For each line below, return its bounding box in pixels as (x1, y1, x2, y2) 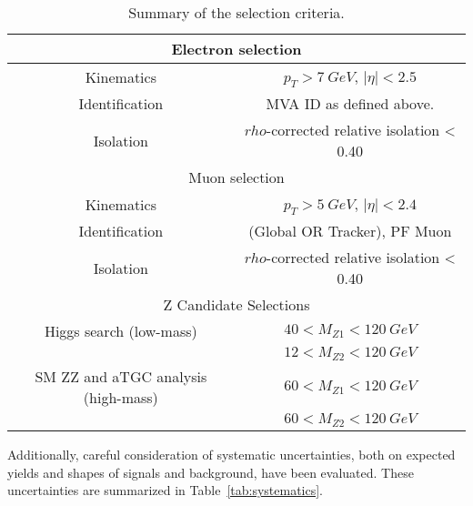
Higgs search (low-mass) (44, 320, 197, 342)
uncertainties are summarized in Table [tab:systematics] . (7, 481, 324, 500)
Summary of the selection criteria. (128, 2, 345, 23)
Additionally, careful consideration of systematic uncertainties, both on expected (7, 445, 456, 464)
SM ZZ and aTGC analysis (35, 366, 207, 388)
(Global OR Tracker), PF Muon (248, 220, 452, 242)
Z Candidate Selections (163, 294, 310, 316)
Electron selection (171, 38, 302, 59)
